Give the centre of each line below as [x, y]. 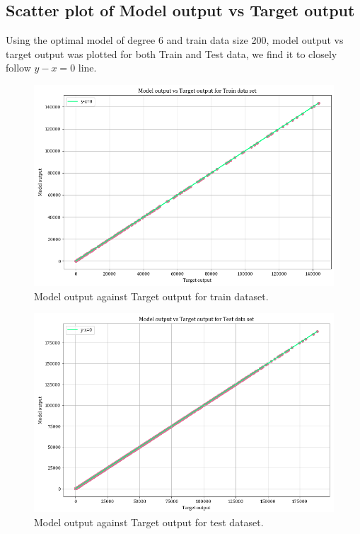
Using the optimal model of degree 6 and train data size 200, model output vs [175, 40]
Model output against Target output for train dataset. [151, 296]
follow [18, 68]
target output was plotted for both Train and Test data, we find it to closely [172, 53]
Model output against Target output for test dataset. [149, 522]
